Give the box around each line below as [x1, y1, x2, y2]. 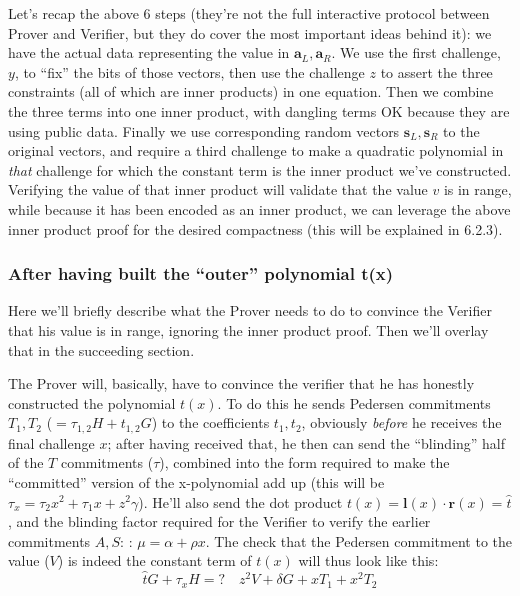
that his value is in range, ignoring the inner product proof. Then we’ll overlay [8, 319, 489, 340]
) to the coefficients [151, 412, 270, 433]
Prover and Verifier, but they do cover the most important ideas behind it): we [8, 22, 492, 43]
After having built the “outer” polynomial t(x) [8, 261, 394, 286]
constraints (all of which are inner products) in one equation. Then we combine [8, 81, 494, 102]
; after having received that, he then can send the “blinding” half [107, 432, 506, 453]
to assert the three [380, 61, 493, 82]
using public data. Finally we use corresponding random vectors [8, 120, 400, 141]
